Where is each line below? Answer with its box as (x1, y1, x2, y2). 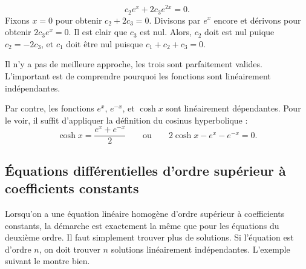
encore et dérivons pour (213, 13, 301, 26)
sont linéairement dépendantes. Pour (166, 102, 301, 115)
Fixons (5, 13, 30, 26)
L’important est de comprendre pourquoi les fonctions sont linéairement (5, 69, 271, 82)
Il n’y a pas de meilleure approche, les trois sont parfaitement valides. (5, 58, 262, 70)
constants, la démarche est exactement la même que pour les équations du (5, 219, 279, 231)
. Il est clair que (68, 25, 128, 38)
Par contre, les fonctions (5, 102, 94, 115)
